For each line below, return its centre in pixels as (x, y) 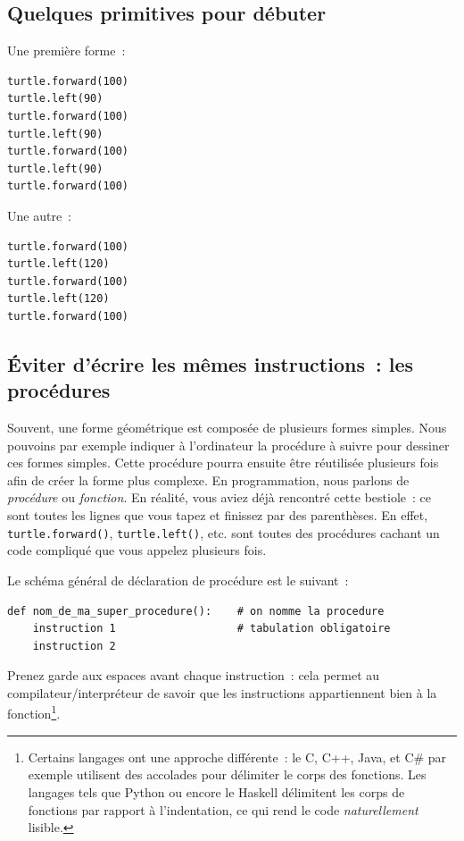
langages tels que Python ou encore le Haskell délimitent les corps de (216, 791)
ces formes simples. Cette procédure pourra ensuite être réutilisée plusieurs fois (223, 463)
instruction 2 (74, 646)
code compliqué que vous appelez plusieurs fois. (137, 550)
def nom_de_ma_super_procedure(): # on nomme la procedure (196, 611)
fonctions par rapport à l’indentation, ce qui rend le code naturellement (223, 809)
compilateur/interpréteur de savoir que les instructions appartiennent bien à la (222, 692)
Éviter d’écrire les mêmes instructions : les (211, 363)
